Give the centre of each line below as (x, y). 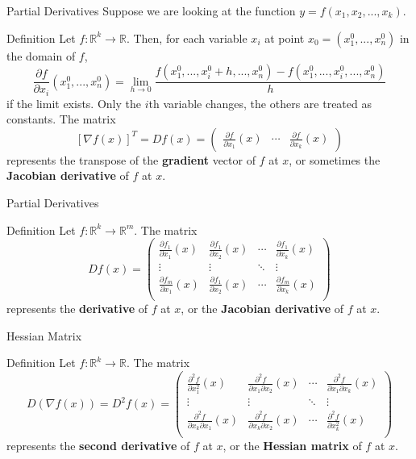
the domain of (41, 55)
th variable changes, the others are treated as (260, 103)
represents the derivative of (77, 309)
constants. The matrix (61, 119)
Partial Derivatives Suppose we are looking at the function (151, 10)
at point (285, 38)
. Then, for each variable (187, 38)
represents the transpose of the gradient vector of (131, 159)
